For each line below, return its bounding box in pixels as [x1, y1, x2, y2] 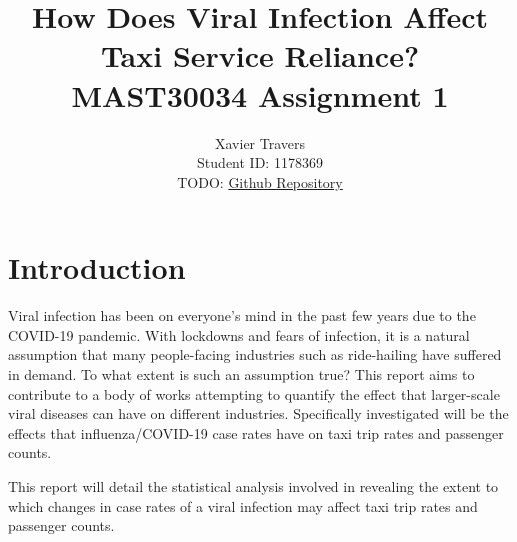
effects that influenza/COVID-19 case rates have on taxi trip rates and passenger [8, 422, 504, 443]
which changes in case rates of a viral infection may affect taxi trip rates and [8, 495, 478, 516]
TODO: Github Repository [177, 171, 343, 192]
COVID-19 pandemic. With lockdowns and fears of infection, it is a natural [8, 324, 470, 345]
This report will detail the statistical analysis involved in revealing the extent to [8, 475, 499, 496]
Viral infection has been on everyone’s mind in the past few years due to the [8, 305, 476, 326]
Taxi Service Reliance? [100, 35, 420, 76]
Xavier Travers [214, 132, 306, 153]
